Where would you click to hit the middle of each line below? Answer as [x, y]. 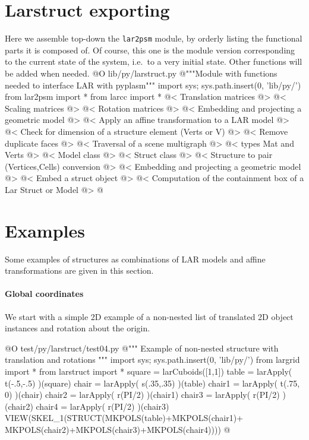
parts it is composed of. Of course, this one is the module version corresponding [150, 50]
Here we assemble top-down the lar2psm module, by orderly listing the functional [154, 38]
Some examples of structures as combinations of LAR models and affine [135, 259]
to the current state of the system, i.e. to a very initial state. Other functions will [154, 61]
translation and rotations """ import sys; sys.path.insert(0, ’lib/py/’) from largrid [152, 360]
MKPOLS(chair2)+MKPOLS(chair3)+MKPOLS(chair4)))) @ [118, 429]
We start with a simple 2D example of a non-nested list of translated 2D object [149, 316]
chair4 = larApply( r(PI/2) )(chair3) [103, 406]
